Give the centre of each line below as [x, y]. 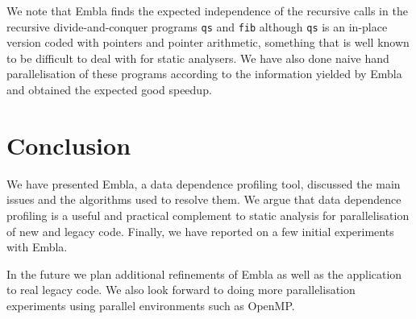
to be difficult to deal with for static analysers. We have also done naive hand [198, 58]
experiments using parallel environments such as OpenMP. [151, 305]
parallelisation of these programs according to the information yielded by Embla [204, 74]
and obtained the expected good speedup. [109, 90]
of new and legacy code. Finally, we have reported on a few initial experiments [200, 231]
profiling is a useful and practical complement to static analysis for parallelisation [208, 215]
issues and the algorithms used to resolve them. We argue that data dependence [204, 199]
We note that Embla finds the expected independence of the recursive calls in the [207, 10]
